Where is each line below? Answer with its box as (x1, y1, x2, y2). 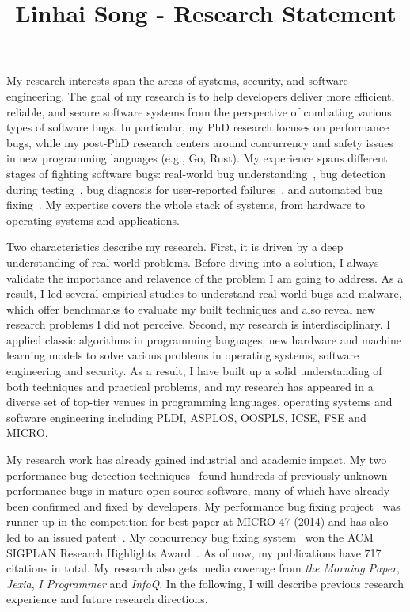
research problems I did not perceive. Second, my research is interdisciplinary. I (6, 316, 391, 333)
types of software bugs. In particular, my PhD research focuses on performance (6, 119, 389, 135)
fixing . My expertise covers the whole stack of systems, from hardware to (6, 196, 366, 213)
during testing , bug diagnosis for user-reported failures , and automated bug (6, 181, 383, 197)
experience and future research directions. (6, 591, 208, 607)
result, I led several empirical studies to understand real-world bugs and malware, (6, 285, 402, 302)
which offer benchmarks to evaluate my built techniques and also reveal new (6, 300, 376, 317)
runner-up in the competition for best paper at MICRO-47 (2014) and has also (6, 513, 389, 530)
